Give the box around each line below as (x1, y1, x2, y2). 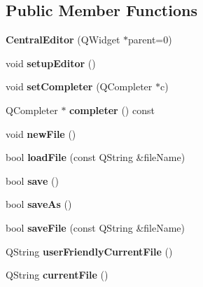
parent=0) (128, 32, 172, 47)
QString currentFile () (6, 267, 108, 282)
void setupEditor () (6, 55, 96, 70)
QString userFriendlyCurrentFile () (6, 244, 173, 258)
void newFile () (6, 126, 76, 141)
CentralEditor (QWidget (6, 32, 120, 47)
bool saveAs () (6, 197, 72, 211)
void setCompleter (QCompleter (6, 79, 153, 94)
